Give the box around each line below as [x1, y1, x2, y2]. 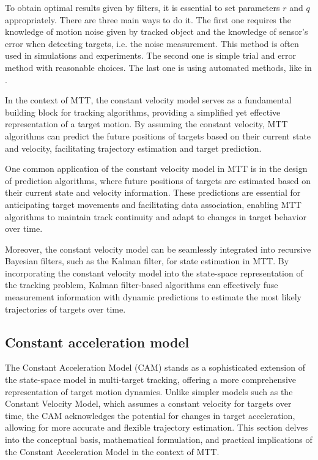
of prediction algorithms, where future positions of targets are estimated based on [5, 174, 311, 187]
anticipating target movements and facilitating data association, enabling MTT [5, 198, 301, 210]
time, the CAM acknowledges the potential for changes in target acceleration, [5, 409, 295, 421]
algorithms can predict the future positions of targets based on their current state [5, 129, 311, 142]
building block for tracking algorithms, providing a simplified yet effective [5, 105, 281, 118]
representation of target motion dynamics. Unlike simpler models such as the [5, 385, 293, 398]
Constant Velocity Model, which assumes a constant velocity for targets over [5, 397, 292, 410]
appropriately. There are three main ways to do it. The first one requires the [5, 13, 291, 26]
